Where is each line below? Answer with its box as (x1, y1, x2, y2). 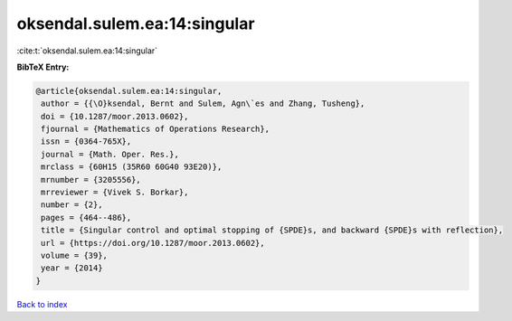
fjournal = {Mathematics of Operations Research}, (41, 124, 270, 135)
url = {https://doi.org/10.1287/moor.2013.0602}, (41, 238, 266, 248)
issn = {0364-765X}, (41, 137, 132, 146)
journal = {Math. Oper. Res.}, (41, 149, 180, 159)
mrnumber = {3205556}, (41, 175, 142, 184)
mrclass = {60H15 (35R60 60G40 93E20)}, (41, 162, 223, 172)
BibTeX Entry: (16, 61, 70, 72)
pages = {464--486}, (41, 212, 132, 222)
